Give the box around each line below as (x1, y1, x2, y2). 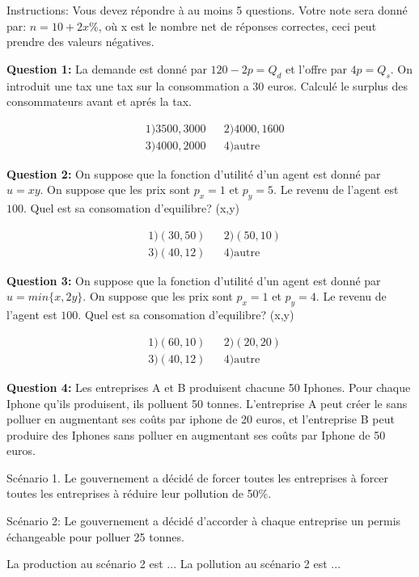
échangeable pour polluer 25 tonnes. (6, 528, 184, 545)
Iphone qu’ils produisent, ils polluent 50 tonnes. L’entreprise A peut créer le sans (6, 394, 408, 411)
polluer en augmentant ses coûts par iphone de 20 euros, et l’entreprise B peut (6, 411, 395, 427)
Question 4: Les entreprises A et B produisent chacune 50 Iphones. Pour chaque (6, 378, 411, 395)
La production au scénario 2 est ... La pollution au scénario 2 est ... (6, 555, 341, 572)
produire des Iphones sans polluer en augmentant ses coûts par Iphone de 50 (6, 426, 386, 443)
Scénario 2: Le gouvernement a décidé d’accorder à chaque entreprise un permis (6, 512, 401, 529)
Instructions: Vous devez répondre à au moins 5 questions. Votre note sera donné (6, 2, 408, 18)
